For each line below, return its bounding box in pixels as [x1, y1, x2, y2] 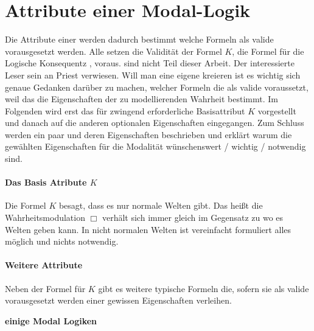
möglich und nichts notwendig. [5, 235, 119, 248]
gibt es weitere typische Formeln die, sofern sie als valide [98, 282, 309, 294]
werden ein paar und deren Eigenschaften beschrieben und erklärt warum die [5, 128, 292, 141]
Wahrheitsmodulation [5, 211, 85, 224]
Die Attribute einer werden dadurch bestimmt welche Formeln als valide [5, 33, 274, 46]
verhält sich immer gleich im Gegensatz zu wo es [102, 211, 284, 224]
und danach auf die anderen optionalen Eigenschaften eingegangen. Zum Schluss [5, 116, 304, 129]
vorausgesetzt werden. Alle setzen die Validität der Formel [5, 44, 222, 57]
